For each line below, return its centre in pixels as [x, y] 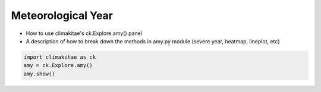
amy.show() [39, 74]
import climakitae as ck [60, 57]
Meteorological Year [62, 15]
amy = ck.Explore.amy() [58, 66]
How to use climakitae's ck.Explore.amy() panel [84, 33]
